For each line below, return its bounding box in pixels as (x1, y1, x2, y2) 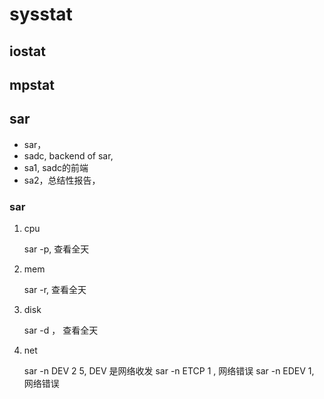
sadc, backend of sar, (23, 149, 114, 162)
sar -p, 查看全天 (23, 243, 90, 255)
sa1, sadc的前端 (23, 161, 89, 173)
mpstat (9, 76, 55, 93)
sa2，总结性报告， (23, 174, 101, 186)
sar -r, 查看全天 (23, 284, 87, 296)
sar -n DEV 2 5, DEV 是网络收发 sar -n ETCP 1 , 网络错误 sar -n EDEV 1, (23, 365, 315, 377)
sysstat (9, 3, 73, 26)
